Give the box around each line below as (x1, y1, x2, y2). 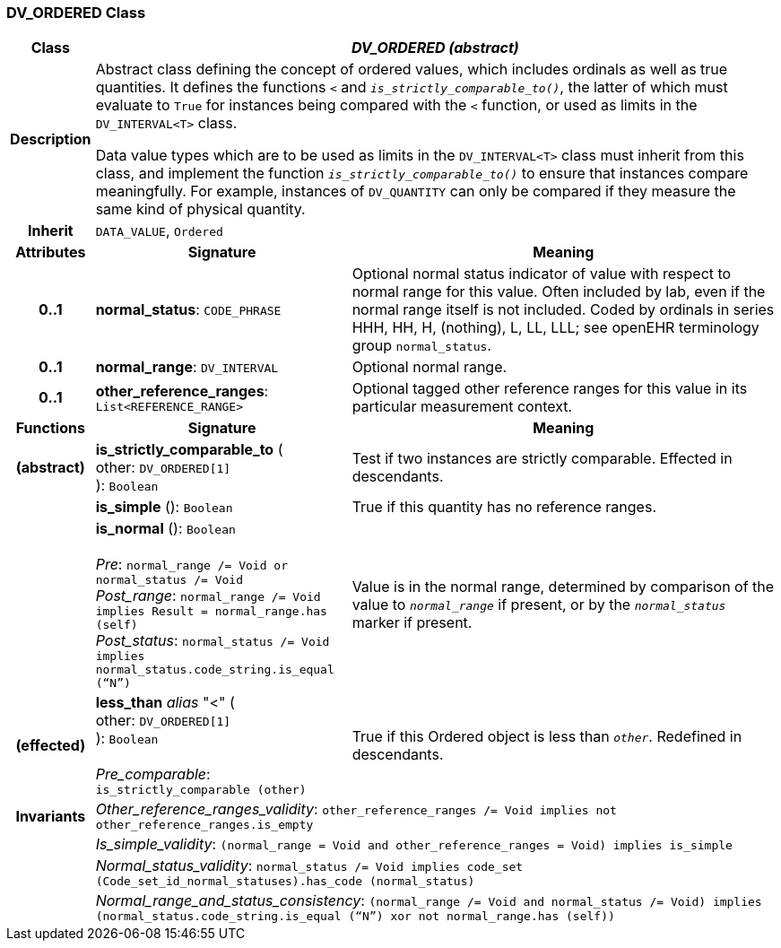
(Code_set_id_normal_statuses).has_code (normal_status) (95, 874, 475, 889)
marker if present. (351, 613, 473, 632)
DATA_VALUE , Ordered (95, 222, 223, 240)
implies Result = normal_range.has (95, 604, 327, 619)
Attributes (15, 243, 86, 262)
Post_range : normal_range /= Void (95, 587, 321, 605)
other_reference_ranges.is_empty (95, 818, 314, 832)
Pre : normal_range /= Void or (95, 555, 288, 574)
